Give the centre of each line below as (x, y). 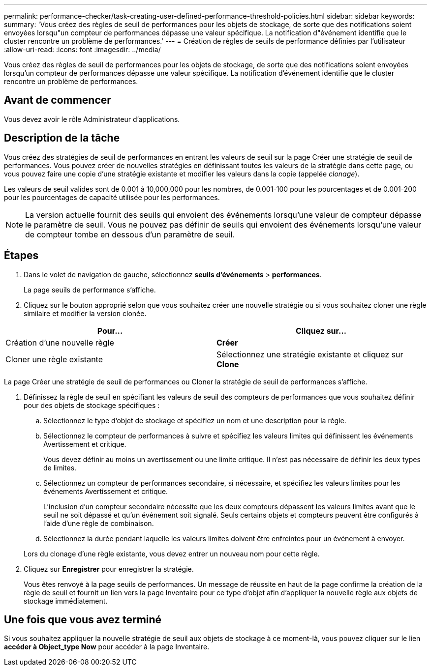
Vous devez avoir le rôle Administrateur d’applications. (92, 119)
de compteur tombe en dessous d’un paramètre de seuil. (130, 234)
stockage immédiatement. (66, 601)
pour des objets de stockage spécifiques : (92, 405)
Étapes (21, 256)
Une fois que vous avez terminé (83, 619)
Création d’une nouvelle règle (60, 342)
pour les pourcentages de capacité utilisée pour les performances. (112, 197)
